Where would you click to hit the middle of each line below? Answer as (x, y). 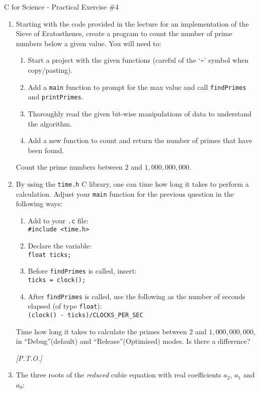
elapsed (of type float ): (65, 306)
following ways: (39, 204)
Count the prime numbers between (69, 167)
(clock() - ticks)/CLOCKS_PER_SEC (85, 315)
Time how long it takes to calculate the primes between (101, 331)
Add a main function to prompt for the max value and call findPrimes (137, 87)
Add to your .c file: (58, 220)
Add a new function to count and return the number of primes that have (140, 140)
